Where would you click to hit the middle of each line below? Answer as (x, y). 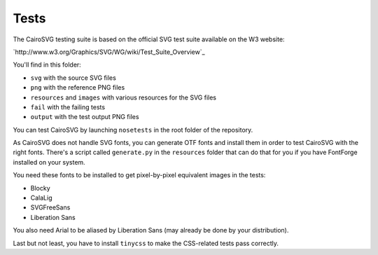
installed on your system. (49, 162)
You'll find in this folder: (47, 65)
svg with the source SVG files (73, 78)
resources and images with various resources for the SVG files (124, 97)
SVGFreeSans (50, 207)
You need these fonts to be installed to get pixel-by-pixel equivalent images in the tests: (139, 175)
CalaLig (41, 198)
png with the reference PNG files (78, 88)
